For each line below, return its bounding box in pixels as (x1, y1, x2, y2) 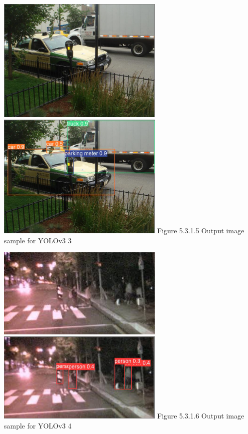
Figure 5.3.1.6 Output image (157, 410, 245, 421)
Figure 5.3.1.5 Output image (157, 225, 245, 236)
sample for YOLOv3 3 (4, 235, 72, 245)
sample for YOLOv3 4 (4, 420, 72, 431)
